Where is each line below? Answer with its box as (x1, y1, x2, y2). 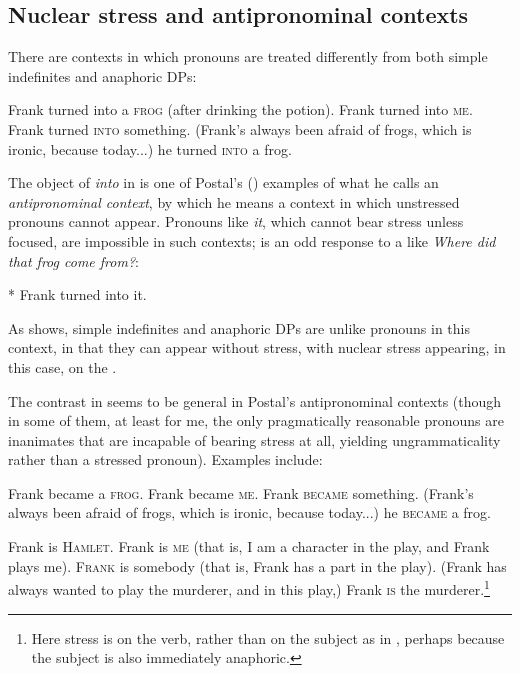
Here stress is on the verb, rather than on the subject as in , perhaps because (31, 627, 505, 648)
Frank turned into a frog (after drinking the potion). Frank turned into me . (8, 99, 473, 120)
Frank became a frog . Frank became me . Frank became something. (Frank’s (8, 482, 474, 503)
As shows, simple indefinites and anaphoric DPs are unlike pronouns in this (8, 317, 470, 338)
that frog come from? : (8, 250, 139, 271)
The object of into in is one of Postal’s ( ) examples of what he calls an (8, 172, 439, 193)
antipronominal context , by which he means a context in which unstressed (8, 191, 460, 212)
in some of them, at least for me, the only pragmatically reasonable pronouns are (8, 410, 504, 431)
